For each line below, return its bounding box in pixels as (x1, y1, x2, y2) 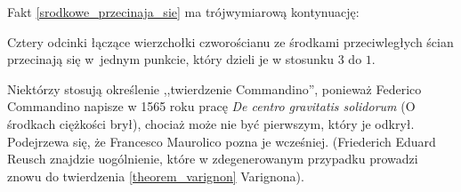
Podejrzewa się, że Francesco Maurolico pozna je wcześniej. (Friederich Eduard (7, 132, 436, 150)
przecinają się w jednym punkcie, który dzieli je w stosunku (7, 50, 335, 68)
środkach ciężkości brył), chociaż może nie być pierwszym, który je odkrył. (7, 114, 415, 132)
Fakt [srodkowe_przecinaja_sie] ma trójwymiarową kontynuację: (7, 3, 360, 20)
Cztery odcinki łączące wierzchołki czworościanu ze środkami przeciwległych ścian (7, 32, 454, 51)
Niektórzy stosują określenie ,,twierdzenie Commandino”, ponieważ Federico (7, 79, 422, 98)
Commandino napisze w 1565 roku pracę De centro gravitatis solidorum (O (7, 97, 416, 116)
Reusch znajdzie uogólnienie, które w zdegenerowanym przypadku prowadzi (7, 149, 418, 168)
